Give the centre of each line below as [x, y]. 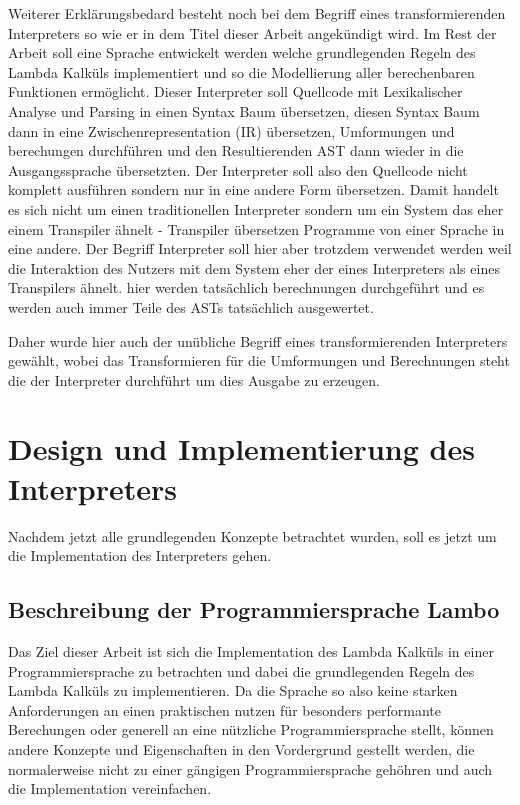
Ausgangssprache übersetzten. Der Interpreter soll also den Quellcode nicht [238, 169]
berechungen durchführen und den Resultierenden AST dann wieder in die [236, 150]
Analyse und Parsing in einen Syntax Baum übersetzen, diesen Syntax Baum [244, 110]
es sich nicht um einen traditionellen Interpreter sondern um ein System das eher [256, 208]
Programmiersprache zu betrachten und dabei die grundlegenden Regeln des [241, 670]
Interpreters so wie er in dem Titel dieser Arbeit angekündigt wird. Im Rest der [252, 32]
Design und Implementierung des [241, 448]
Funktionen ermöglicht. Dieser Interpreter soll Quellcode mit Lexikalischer [235, 91]
